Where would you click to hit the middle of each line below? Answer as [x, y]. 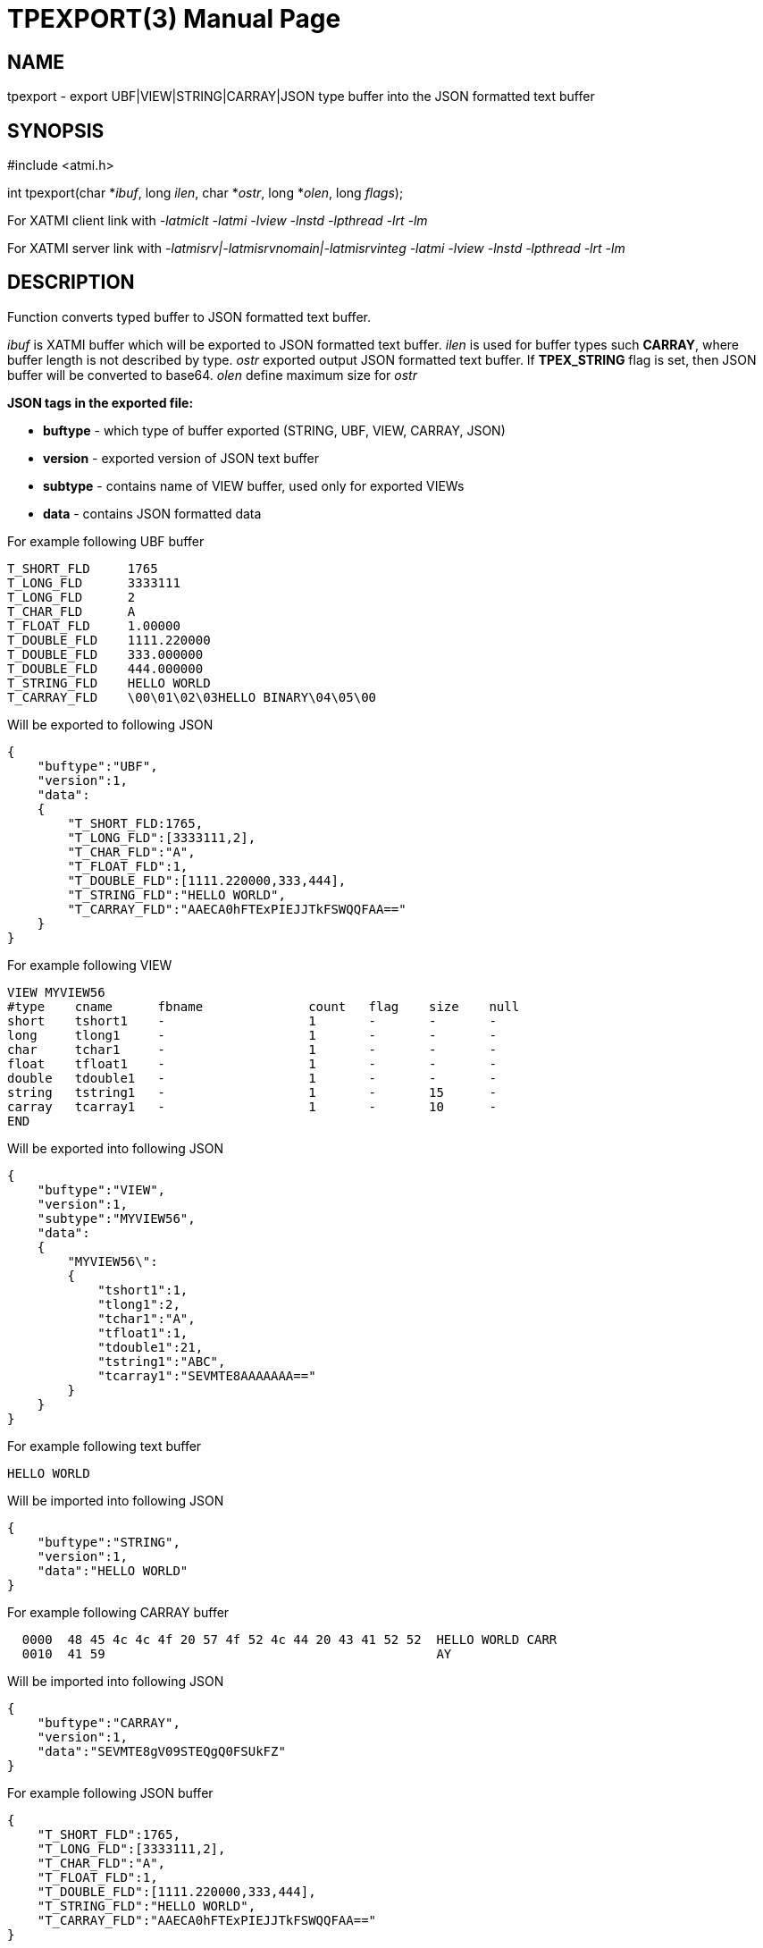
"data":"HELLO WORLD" [113, 1570]
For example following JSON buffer [110, 1792]
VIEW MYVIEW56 [56, 992]
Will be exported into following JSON [116, 1148]
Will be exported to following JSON [110, 724]
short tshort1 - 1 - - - [252, 1020]
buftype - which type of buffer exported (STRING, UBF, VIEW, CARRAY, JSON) [274, 430]
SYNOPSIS [56, 131]
